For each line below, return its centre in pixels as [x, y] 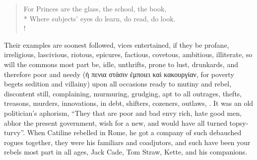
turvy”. [15, 132]
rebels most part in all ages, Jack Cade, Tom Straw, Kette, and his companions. [126, 152]
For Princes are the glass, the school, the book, [95, 8]
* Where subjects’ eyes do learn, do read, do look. [99, 18]
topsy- [239, 122]
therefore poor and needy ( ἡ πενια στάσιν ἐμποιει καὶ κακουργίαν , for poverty [119, 74]
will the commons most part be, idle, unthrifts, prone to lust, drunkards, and [121, 64]
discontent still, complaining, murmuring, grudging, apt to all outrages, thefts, [123, 93]
